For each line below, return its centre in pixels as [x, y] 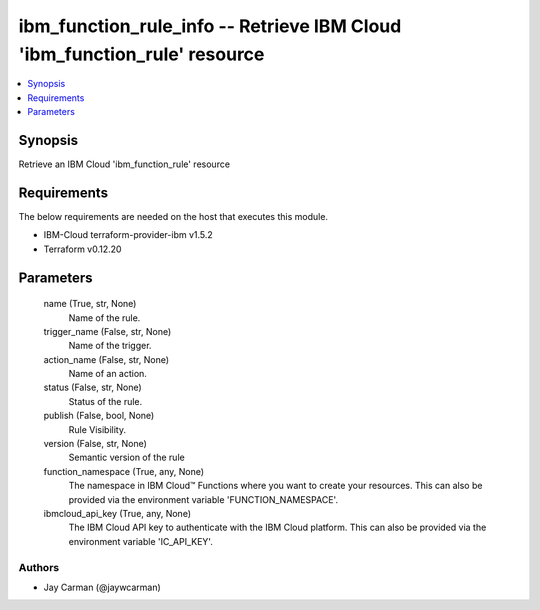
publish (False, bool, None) [99, 416]
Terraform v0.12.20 [82, 249]
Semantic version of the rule [126, 457]
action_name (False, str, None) [106, 359]
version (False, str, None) [95, 444]
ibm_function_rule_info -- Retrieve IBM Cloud [210, 26]
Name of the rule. [104, 317]
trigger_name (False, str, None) [107, 331]
